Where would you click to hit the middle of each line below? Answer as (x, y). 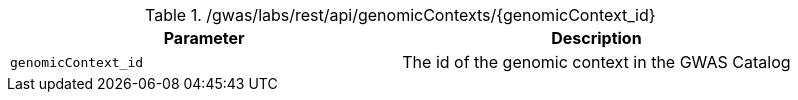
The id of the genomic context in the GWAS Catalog (596, 62)
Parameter (204, 38)
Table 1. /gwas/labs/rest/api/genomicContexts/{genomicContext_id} (400, 15)
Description (596, 38)
